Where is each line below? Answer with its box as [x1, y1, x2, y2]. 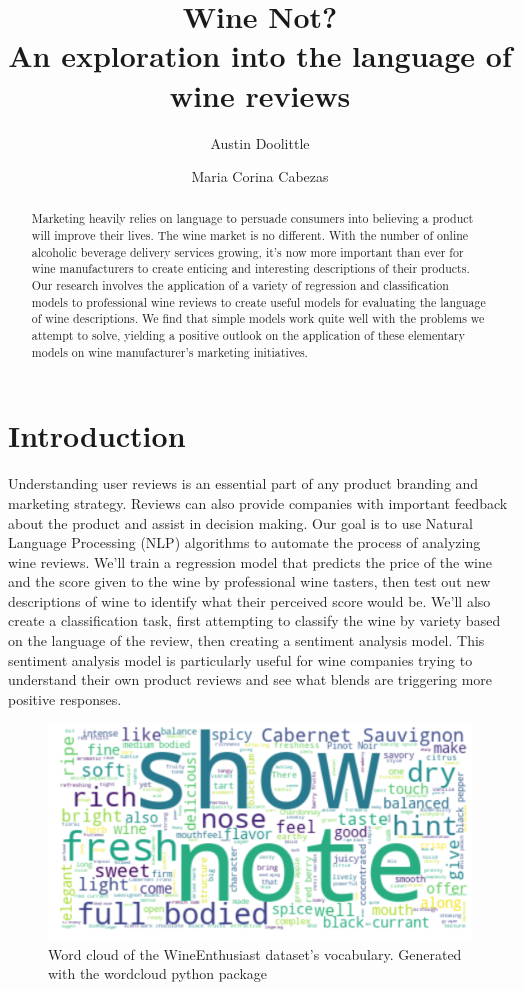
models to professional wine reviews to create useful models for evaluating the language [31, 293, 486, 310]
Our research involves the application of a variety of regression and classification [31, 277, 449, 294]
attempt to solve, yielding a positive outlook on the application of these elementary [31, 327, 466, 344]
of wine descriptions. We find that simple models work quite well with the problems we [31, 310, 485, 327]
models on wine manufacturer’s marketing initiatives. [31, 343, 308, 360]
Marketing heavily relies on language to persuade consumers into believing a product [31, 210, 474, 227]
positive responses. [8, 688, 122, 709]
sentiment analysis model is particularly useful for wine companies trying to [8, 649, 473, 670]
